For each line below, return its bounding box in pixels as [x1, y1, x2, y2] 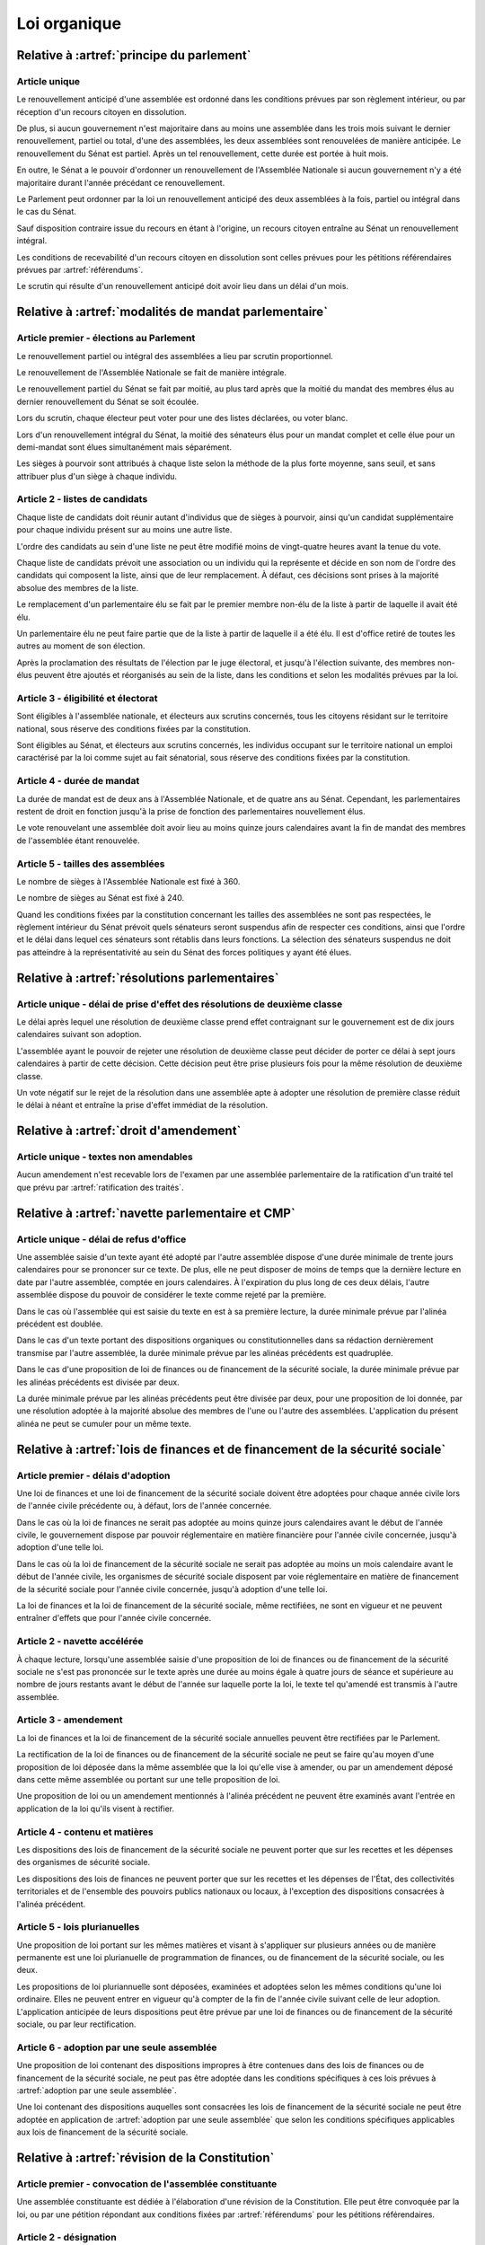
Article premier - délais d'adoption [16, 1469, 171, 1482]
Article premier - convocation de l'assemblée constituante [16, 2178, 278, 2190]
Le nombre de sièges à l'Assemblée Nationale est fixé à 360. [16, 876, 241, 886]
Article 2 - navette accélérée [16, 1635, 144, 1648]
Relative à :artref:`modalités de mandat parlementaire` [16, 304, 328, 320]
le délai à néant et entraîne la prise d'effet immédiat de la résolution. [16, 1100, 269, 1111]
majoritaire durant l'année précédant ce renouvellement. [16, 177, 225, 188]
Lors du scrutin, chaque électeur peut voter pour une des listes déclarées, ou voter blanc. [16, 413, 348, 424]
